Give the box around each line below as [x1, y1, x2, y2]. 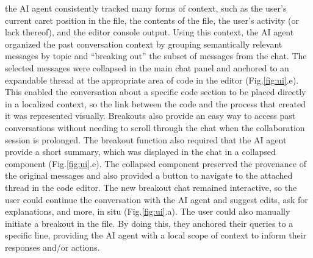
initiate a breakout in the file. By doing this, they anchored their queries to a [5, 217, 293, 229]
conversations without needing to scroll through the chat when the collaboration [5, 121, 305, 134]
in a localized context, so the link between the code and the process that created [5, 97, 306, 110]
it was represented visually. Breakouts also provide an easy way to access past [5, 109, 296, 122]
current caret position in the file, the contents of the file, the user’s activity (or [5, 13, 299, 26]
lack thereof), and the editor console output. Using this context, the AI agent [5, 26, 294, 38]
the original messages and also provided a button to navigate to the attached [5, 169, 293, 182]
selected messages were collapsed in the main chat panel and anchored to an [5, 61, 289, 74]
